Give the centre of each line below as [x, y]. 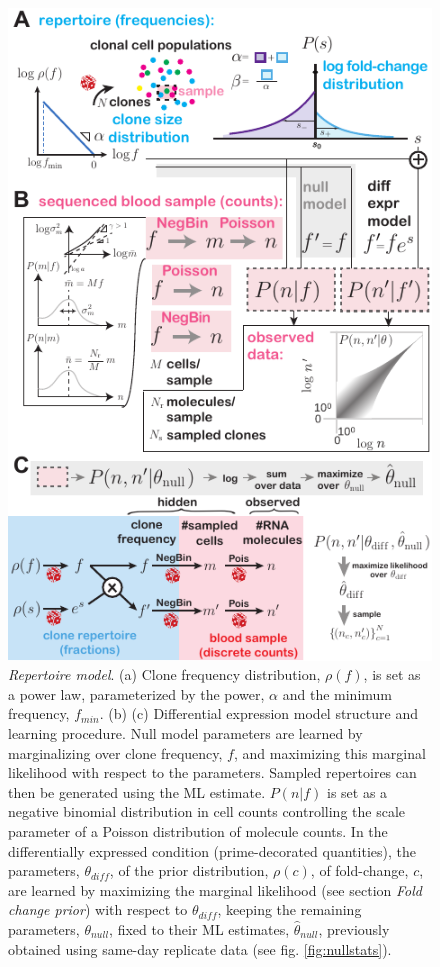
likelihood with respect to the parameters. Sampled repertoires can [212, 772]
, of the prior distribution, [189, 870]
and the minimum [337, 693]
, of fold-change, [359, 870]
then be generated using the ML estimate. [137, 791]
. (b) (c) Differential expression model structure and [259, 713]
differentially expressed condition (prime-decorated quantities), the [212, 850]
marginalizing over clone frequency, [115, 752]
